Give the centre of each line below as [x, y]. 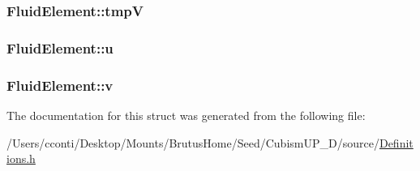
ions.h [21, 158]
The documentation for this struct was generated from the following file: [186, 115]
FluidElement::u [60, 47]
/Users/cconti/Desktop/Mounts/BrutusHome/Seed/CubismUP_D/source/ [193, 142]
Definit [396, 142]
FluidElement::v [60, 85]
